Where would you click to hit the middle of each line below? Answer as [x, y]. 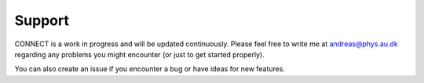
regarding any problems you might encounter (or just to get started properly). [139, 54]
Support [42, 20]
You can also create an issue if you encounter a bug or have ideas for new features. [150, 69]
